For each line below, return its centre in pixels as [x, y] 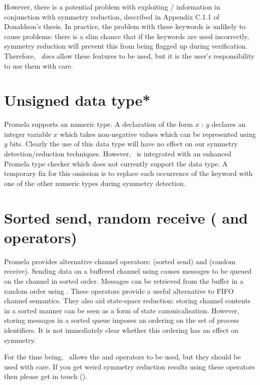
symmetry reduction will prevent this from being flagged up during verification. [126, 46]
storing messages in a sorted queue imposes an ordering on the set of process [122, 320]
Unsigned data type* [77, 100]
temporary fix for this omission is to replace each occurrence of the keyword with [128, 173]
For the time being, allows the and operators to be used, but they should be [122, 357]
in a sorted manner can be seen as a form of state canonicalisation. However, [122, 310]
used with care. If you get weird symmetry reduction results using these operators [129, 366]
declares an [229, 124]
